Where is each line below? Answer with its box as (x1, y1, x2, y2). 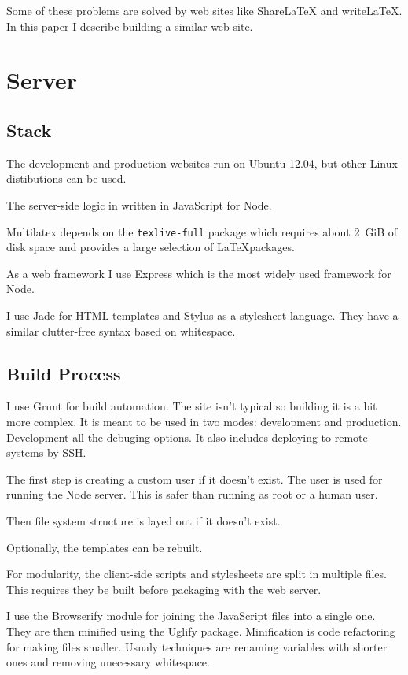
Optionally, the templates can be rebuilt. (6, 539, 203, 555)
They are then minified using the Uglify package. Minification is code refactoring (6, 622, 395, 639)
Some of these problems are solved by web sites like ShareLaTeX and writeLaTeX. (6, 2, 402, 18)
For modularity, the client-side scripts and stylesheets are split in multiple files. (6, 566, 387, 582)
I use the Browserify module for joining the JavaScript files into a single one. (6, 607, 376, 624)
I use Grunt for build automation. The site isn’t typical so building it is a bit (6, 398, 377, 414)
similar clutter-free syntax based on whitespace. (6, 322, 236, 339)
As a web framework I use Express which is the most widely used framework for (6, 265, 391, 281)
